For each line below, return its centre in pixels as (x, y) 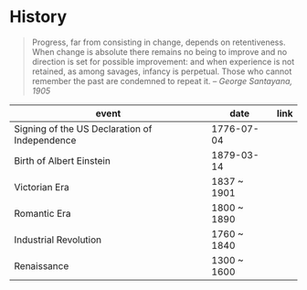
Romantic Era (42, 213)
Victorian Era (42, 187)
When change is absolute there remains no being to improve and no (159, 51)
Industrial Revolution (58, 240)
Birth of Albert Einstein (63, 160)
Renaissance (42, 265)
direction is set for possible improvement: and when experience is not (163, 61)
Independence (45, 140)
